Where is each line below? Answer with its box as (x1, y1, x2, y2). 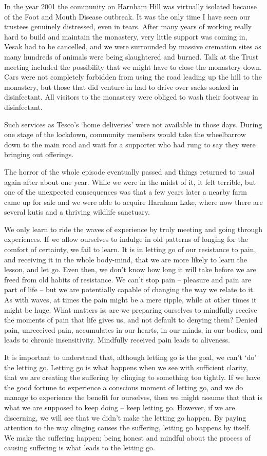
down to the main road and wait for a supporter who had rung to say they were (4, 139, 256, 149)
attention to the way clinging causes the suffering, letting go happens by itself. (4, 422, 251, 433)
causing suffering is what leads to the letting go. (4, 442, 155, 453)
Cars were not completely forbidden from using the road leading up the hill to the (4, 71, 262, 82)
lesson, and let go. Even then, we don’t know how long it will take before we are (4, 264, 256, 275)
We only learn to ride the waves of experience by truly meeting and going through (4, 223, 263, 234)
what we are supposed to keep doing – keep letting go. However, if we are (4, 402, 235, 412)
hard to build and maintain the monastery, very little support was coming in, (4, 31, 247, 42)
